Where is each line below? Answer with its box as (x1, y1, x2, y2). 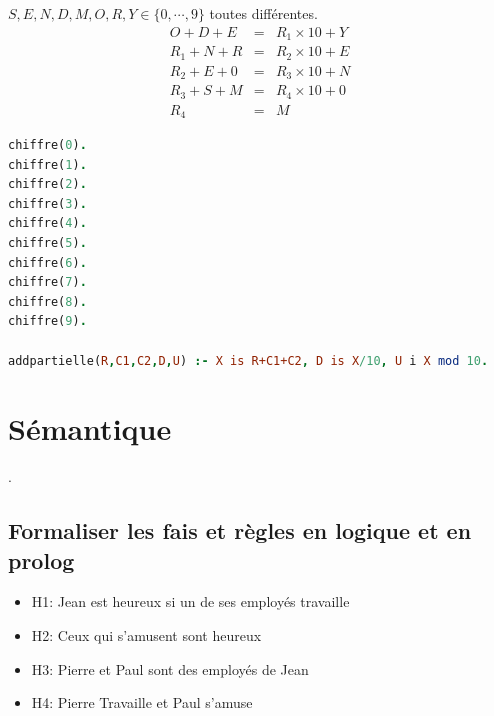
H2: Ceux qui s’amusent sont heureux (31, 625, 262, 646)
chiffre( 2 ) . (8, 177, 87, 192)
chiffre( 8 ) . (8, 294, 87, 309)
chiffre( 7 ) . (8, 275, 87, 290)
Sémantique (8, 408, 172, 449)
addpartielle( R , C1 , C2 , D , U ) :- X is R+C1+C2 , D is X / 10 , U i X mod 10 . (8, 353, 489, 368)
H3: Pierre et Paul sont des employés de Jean (31, 658, 309, 679)
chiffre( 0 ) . (8, 138, 87, 153)
